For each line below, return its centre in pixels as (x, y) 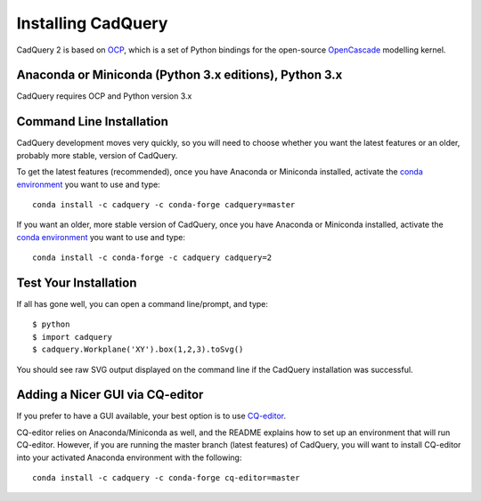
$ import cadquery (73, 337)
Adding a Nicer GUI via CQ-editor (110, 395)
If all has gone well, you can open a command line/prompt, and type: (143, 304)
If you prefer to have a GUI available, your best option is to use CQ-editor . (151, 416)
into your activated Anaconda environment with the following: (129, 457)
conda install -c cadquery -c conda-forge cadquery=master (164, 204)
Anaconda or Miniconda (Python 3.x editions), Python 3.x (179, 75)
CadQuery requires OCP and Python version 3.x (104, 96)
